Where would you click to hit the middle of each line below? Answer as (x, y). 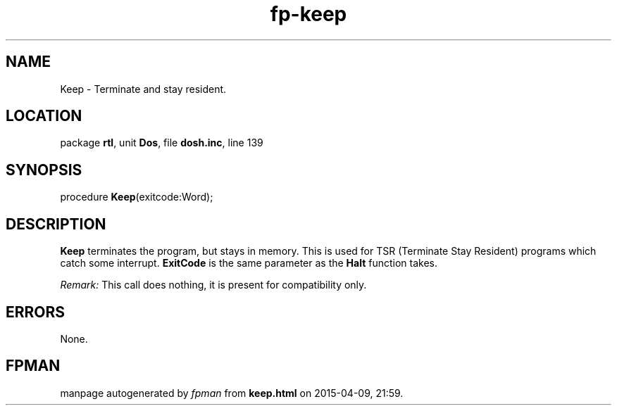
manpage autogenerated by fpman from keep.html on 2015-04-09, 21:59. (232, 393)
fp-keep (308, 14)
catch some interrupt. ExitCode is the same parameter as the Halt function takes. (249, 263)
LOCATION (44, 116)
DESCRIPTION (56, 224)
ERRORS (36, 312)
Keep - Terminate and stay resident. (143, 89)
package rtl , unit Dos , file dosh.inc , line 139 (162, 143)
